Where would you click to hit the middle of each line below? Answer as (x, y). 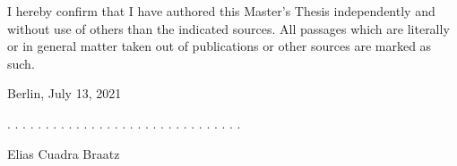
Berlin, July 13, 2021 (65, 93)
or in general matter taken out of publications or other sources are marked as (220, 46)
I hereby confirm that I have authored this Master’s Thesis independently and (221, 11)
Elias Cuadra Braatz (64, 153)
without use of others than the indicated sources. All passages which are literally (228, 28)
